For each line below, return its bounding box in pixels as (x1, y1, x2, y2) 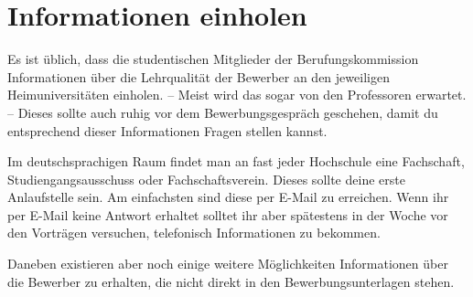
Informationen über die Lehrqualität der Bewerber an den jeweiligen (7, 67, 390, 86)
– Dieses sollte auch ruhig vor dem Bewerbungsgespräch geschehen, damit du (7, 102, 438, 122)
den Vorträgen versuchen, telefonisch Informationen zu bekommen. (7, 223, 381, 242)
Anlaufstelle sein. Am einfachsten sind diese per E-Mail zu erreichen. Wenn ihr (7, 187, 449, 207)
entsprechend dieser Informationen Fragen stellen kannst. (7, 121, 328, 140)
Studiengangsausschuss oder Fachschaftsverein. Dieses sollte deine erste (7, 169, 405, 188)
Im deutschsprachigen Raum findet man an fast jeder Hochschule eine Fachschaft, (7, 152, 465, 171)
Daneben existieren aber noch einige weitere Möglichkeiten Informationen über (7, 254, 448, 273)
